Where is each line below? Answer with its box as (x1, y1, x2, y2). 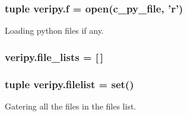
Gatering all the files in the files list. (5, 99, 137, 112)
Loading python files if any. (5, 24, 104, 37)
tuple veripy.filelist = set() (5, 76, 134, 91)
